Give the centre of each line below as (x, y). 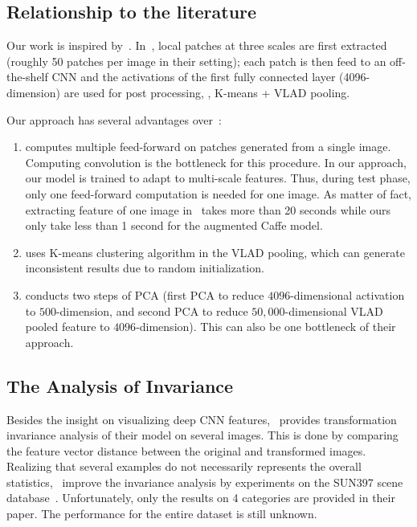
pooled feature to (67, 327)
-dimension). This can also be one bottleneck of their (266, 327)
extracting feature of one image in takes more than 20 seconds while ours (208, 209)
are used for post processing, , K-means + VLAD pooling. (207, 92)
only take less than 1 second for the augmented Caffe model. (174, 225)
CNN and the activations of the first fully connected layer (194, 77)
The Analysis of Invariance (120, 385)
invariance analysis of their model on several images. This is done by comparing (202, 435)
